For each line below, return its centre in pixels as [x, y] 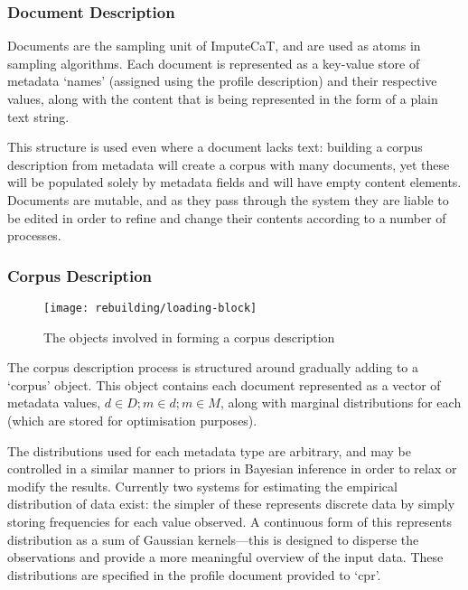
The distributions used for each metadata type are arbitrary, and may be [209, 450]
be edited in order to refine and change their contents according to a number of [227, 217]
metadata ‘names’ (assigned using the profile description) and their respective [222, 81]
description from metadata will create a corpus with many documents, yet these [229, 164]
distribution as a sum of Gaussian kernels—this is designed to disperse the [213, 539]
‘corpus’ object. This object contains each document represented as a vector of [224, 384]
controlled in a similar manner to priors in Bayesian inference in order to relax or [232, 468]
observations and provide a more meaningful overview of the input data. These [225, 557]
